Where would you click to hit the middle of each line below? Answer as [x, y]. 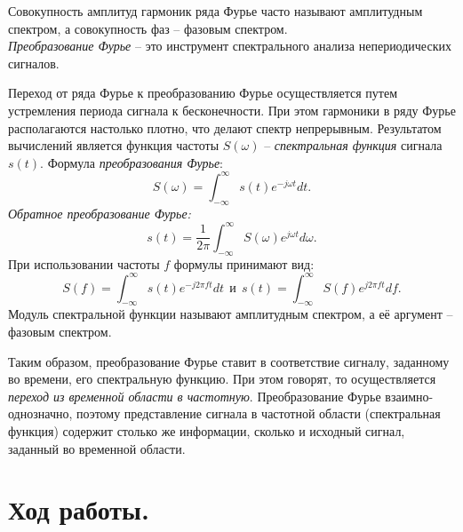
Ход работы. [79, 509]
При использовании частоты [84, 263]
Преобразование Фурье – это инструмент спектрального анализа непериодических [230, 46]
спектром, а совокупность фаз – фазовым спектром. [148, 28]
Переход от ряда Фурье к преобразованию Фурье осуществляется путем [203, 93]
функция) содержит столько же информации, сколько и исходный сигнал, [207, 430]
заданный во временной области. [97, 448]
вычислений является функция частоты [114, 145]
